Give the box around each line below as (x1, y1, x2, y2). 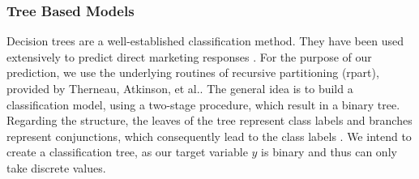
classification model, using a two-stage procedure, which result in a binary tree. (6, 96, 400, 113)
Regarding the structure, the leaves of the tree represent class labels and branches (6, 112, 413, 129)
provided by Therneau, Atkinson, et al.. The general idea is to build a (6, 80, 353, 96)
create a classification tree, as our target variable (6, 143, 248, 160)
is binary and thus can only (261, 143, 397, 160)
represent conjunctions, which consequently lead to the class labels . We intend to (6, 127, 412, 144)
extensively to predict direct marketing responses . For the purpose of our (6, 48, 372, 65)
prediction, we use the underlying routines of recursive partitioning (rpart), (6, 64, 379, 81)
